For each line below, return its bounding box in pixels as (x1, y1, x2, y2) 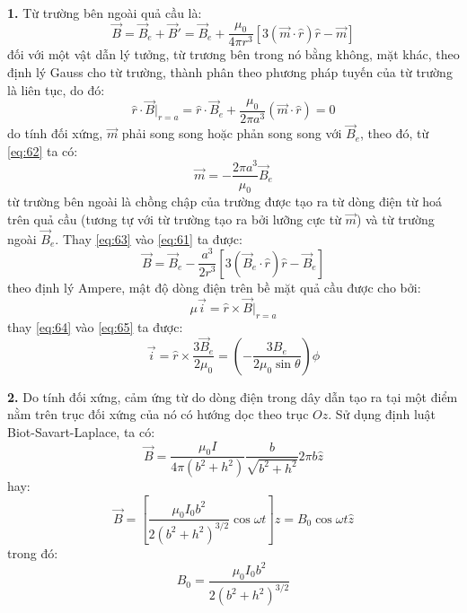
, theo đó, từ (360, 124, 429, 143)
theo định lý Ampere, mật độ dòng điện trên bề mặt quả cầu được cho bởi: (7, 277, 421, 296)
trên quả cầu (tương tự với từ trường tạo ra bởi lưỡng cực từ (7, 209, 341, 228)
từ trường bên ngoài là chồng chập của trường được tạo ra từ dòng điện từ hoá (7, 192, 442, 211)
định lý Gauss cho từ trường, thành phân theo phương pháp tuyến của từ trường (7, 63, 453, 82)
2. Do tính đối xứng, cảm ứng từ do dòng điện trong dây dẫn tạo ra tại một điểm (7, 387, 458, 406)
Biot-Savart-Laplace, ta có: (7, 423, 155, 441)
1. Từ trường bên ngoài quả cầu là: (7, 4, 202, 22)
